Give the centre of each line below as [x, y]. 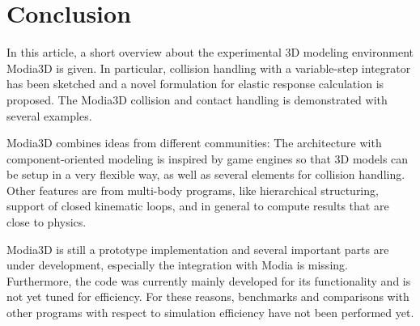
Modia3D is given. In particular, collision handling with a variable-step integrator [209, 68]
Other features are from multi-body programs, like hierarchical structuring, [193, 190]
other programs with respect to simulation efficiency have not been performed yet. [210, 313]
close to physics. [47, 222]
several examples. [49, 115]
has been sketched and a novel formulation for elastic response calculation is [195, 84]
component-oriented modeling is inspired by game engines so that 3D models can [208, 158]
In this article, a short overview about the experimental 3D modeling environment [210, 52]
